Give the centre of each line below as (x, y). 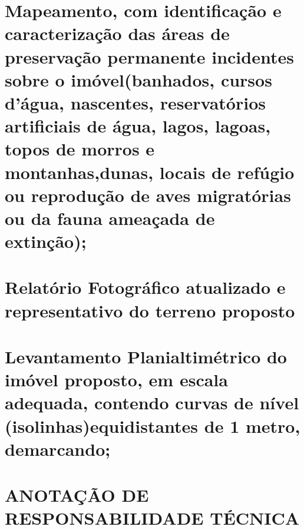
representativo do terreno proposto (150, 310)
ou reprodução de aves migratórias (148, 195)
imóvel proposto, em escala (116, 380)
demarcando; (58, 448)
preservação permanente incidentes (149, 56)
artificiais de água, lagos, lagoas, (138, 126)
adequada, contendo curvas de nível (152, 403)
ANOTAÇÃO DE (77, 495)
